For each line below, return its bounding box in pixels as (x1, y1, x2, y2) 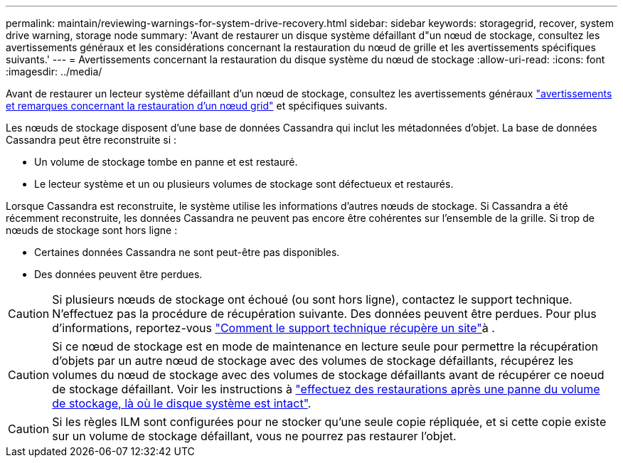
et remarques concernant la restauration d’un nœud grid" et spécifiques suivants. (6, 100, 388, 112)
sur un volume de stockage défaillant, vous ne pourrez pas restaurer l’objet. (52, 429, 457, 443)
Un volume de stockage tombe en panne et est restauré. (34, 156, 298, 168)
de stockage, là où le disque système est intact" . (52, 396, 311, 410)
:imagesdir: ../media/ (6, 65, 102, 78)
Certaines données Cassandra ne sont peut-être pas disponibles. (34, 246, 340, 258)
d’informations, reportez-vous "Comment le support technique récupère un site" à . (52, 321, 495, 335)
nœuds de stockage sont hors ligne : (6, 224, 178, 236)
